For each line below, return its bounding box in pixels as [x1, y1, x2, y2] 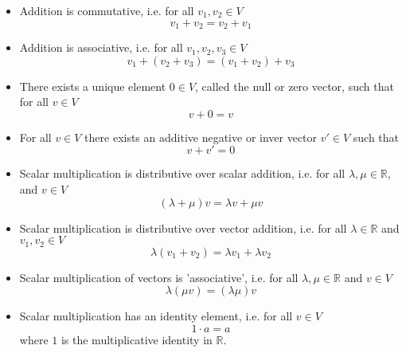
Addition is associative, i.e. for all [19, 39, 183, 56]
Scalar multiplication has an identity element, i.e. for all [19, 308, 293, 324]
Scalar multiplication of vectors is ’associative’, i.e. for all [19, 269, 299, 285]
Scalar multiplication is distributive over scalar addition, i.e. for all [19, 165, 345, 182]
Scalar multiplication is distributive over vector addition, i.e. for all [19, 219, 347, 236]
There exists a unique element [19, 77, 166, 94]
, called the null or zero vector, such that [195, 77, 394, 94]
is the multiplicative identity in [61, 331, 213, 347]
